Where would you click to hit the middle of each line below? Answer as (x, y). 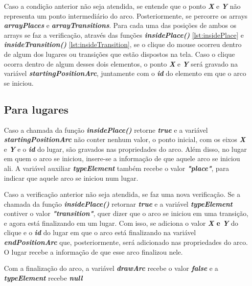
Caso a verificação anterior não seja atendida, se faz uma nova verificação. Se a (122, 194)
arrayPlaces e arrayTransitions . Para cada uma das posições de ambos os (120, 25)
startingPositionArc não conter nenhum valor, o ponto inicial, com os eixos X (125, 139)
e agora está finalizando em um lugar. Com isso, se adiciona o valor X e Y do (121, 223)
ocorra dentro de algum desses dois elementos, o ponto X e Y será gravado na (121, 63)
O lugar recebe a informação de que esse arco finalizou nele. (93, 251)
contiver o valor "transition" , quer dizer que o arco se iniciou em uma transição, (126, 213)
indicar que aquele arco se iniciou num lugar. (71, 178)
